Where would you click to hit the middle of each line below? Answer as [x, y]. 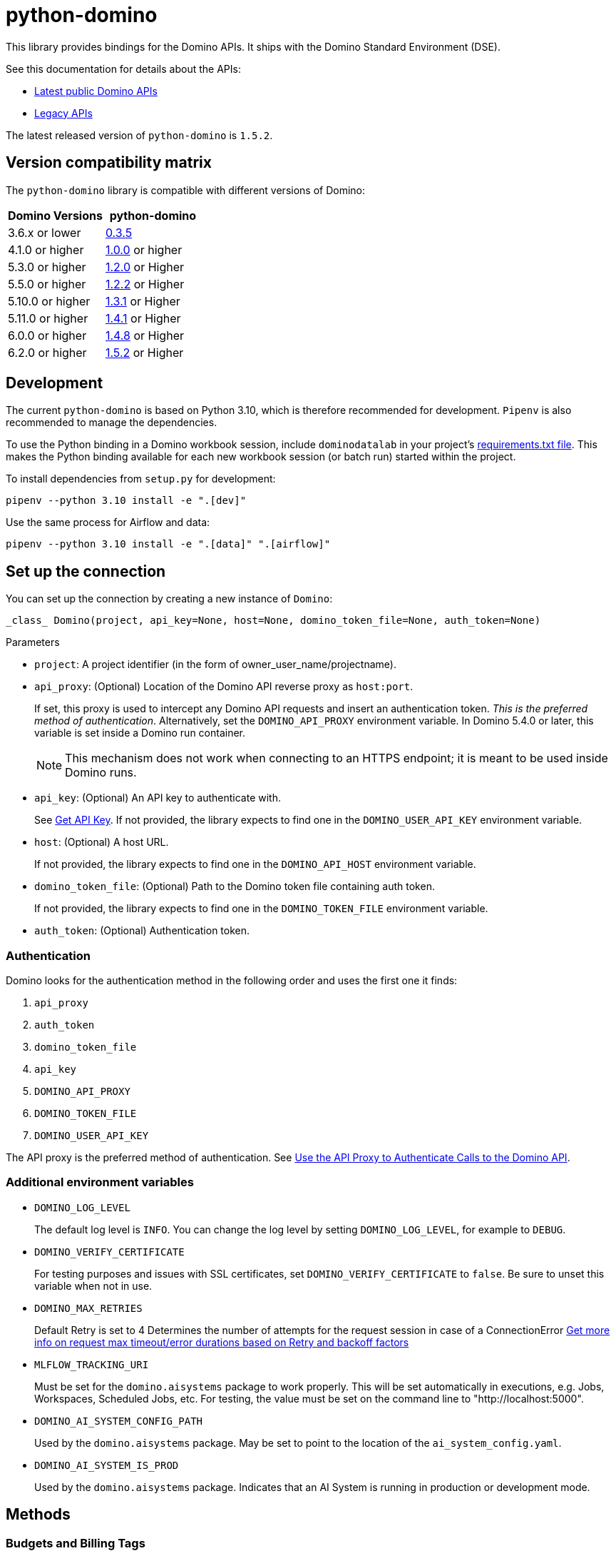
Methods [38, 1515]
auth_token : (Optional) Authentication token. [142, 931]
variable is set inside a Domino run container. [140, 733]
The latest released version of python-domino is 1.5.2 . [139, 135]
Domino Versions [55, 215]
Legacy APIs [63, 113]
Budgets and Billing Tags [76, 1543]
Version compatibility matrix [109, 163]
